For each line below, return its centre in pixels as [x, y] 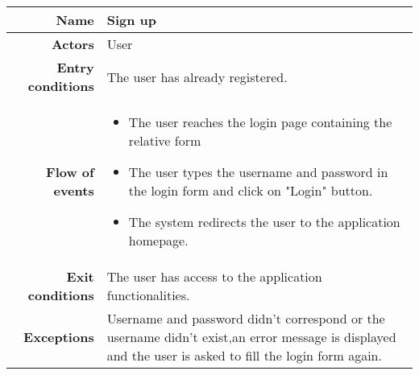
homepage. [158, 240]
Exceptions [59, 337]
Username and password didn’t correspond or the [246, 318]
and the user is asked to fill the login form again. [244, 355]
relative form [165, 140]
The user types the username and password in [258, 172]
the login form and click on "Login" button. [251, 190]
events [74, 190]
